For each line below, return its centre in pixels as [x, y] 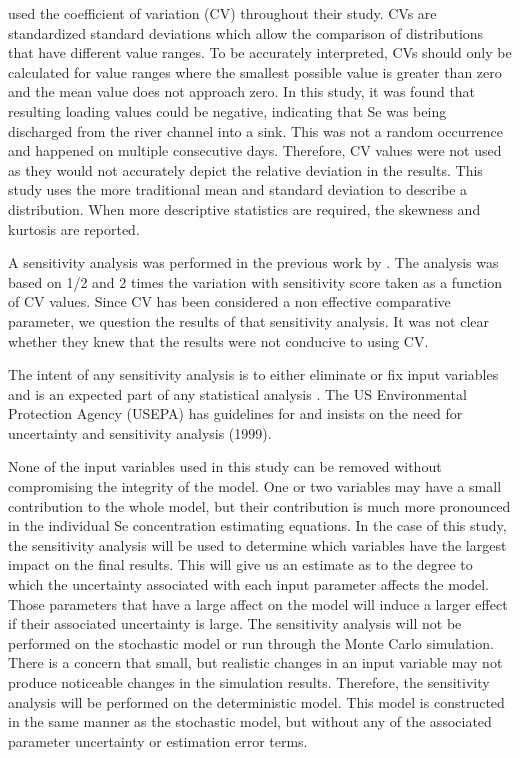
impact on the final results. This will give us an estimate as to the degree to [240, 564]
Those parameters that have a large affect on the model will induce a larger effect [258, 603]
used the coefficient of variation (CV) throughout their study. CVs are [222, 13]
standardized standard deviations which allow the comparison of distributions [246, 32]
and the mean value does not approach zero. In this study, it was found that [242, 91]
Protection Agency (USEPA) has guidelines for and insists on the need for [235, 413]
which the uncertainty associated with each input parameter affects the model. [248, 584]
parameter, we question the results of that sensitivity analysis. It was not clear [249, 320]
